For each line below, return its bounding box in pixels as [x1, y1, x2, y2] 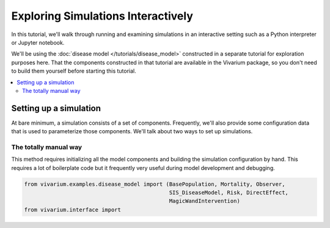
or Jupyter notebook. [11, 39, 65, 46]
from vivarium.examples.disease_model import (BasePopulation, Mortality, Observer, [24, 180, 285, 188]
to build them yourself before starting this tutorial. [11, 67, 137, 75]
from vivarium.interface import [24, 206, 122, 213]
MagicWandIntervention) [169, 197, 241, 205]
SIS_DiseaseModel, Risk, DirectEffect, [169, 189, 288, 196]
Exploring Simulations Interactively [11, 9, 194, 23]
